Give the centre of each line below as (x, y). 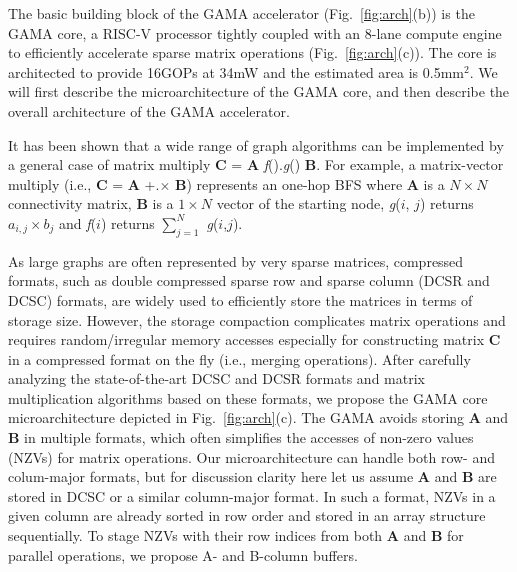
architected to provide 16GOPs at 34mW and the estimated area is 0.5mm (236, 71)
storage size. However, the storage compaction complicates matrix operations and (257, 319)
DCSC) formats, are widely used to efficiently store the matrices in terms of (240, 299)
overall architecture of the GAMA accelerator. (149, 110)
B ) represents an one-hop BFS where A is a (309, 183)
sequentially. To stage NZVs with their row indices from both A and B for (236, 535)
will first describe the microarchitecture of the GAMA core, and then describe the (259, 91)
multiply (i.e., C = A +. (84, 183)
